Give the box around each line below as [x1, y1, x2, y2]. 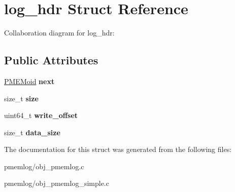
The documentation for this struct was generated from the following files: [4, 144, 232, 155]
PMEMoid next [4, 75, 55, 86]
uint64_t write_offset [4, 110, 78, 121]
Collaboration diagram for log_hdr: [4, 27, 115, 38]
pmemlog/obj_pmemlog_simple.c [4, 178, 109, 188]
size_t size [4, 93, 39, 103]
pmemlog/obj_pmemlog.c [4, 161, 84, 171]
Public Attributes [4, 52, 98, 68]
